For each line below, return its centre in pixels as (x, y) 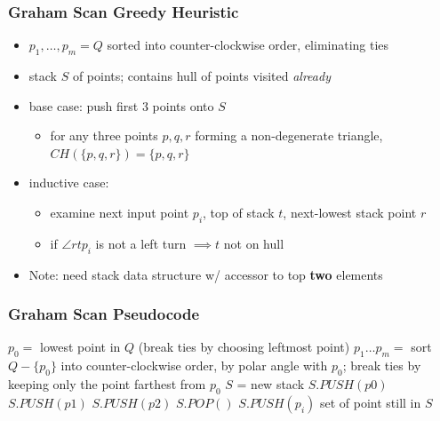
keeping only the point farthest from (107, 383)
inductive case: (69, 183)
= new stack (271, 383)
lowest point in (80, 347)
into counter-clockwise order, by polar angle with (194, 365)
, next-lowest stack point (350, 212)
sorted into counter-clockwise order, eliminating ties (248, 45)
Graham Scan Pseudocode (104, 314)
